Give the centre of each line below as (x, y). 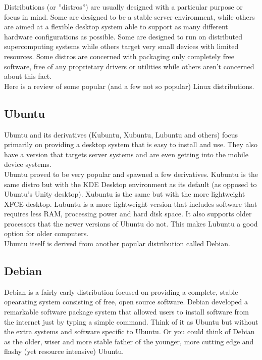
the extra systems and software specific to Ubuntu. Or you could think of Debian (129, 331)
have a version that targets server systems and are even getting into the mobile (126, 154)
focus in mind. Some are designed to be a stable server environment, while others (129, 16)
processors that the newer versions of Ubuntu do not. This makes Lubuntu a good (131, 223)
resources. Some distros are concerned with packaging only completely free (119, 56)
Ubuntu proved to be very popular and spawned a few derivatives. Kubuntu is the (131, 174)
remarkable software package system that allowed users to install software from (126, 312)
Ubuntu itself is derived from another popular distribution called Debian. (117, 243)
